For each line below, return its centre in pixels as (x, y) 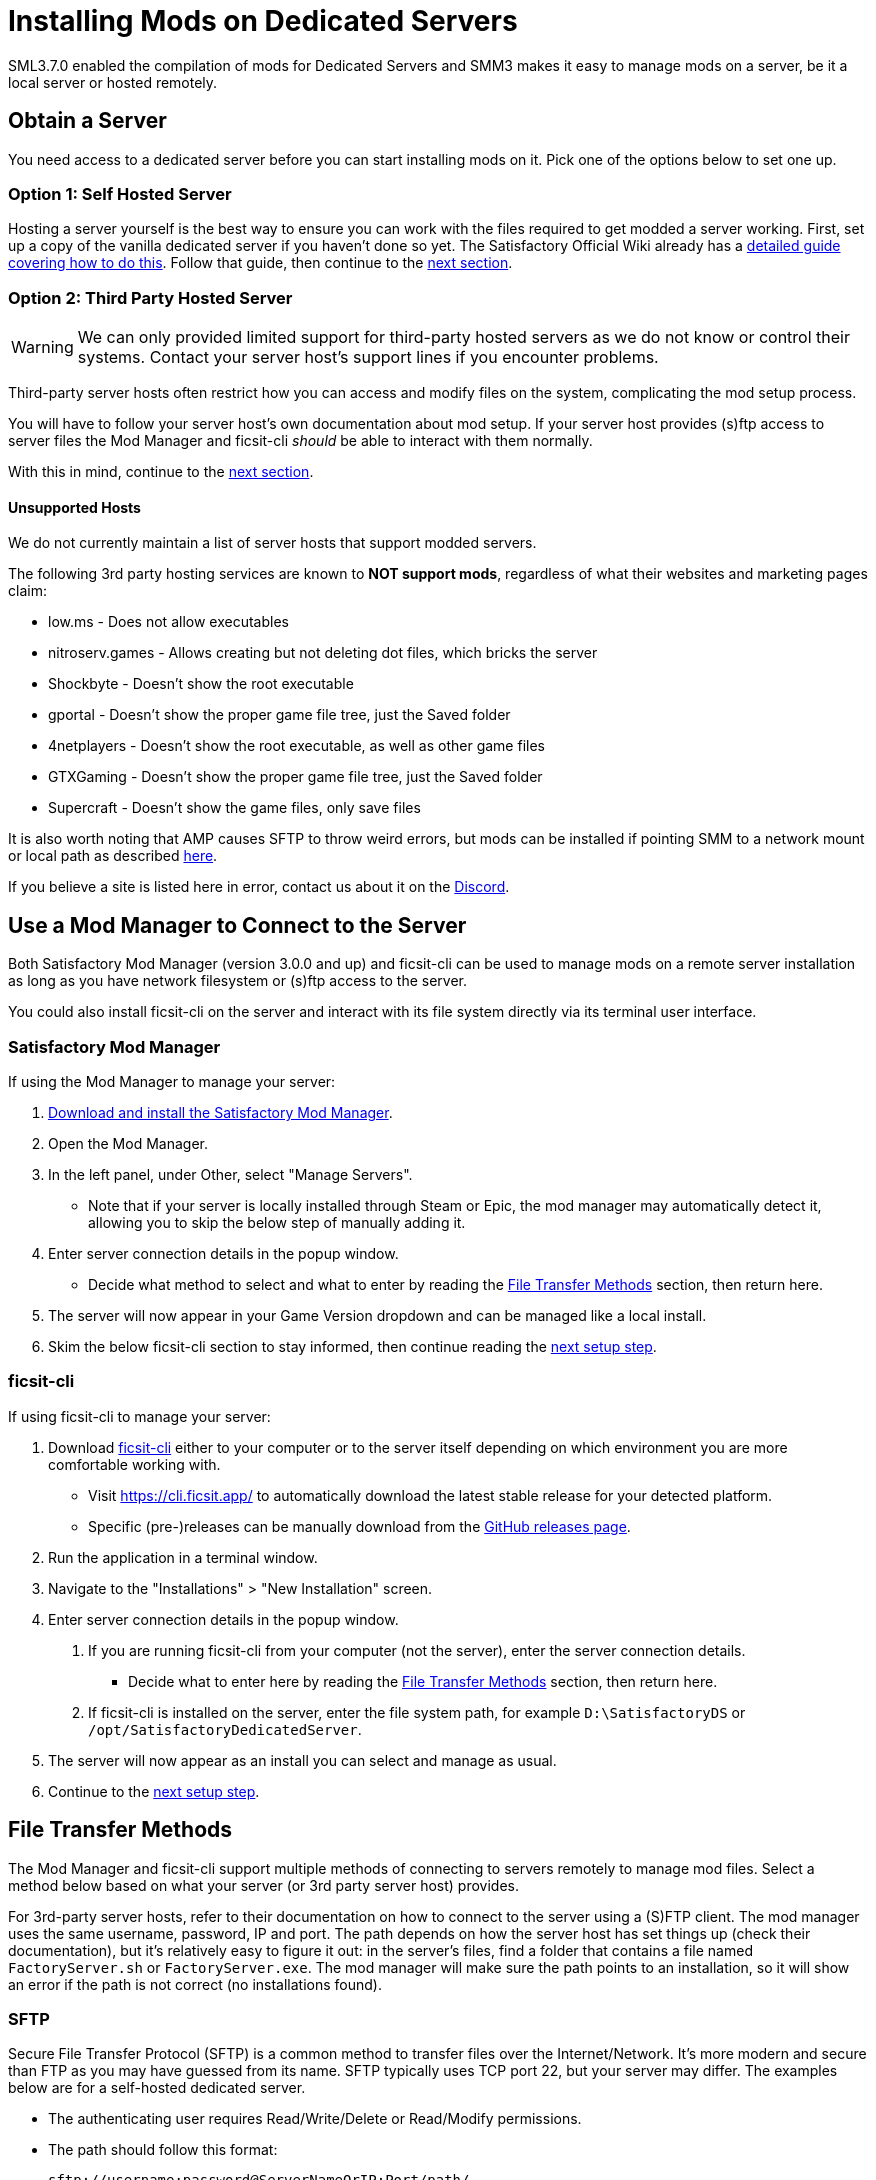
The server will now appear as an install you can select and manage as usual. (302, 1760)
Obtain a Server (87, 121)
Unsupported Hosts (74, 507)
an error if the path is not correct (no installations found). (195, 1984)
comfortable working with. (134, 1464)
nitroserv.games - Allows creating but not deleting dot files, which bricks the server (323, 653)
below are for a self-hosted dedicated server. (157, 2088)
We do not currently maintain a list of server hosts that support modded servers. (272, 543)
